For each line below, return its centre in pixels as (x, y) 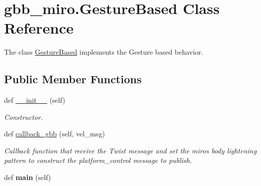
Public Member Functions (73, 79)
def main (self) (28, 177)
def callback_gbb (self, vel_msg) (54, 134)
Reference (39, 28)
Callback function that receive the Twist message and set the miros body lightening (130, 150)
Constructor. (24, 117)
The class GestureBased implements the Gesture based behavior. (104, 52)
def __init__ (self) (35, 100)
